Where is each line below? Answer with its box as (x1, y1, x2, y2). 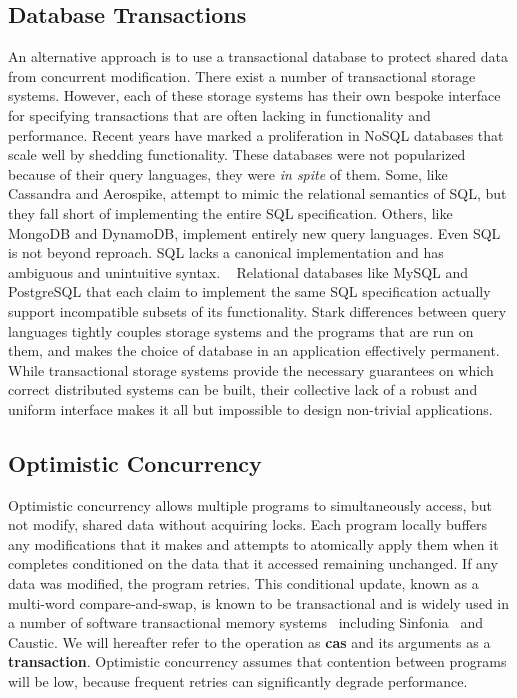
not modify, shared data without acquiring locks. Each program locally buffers (8, 514, 488, 535)
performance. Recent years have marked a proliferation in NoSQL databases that (8, 124, 504, 145)
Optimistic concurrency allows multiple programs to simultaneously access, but (8, 494, 493, 515)
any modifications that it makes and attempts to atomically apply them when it (8, 533, 499, 554)
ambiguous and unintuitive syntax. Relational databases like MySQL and (8, 261, 469, 282)
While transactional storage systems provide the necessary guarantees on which (8, 359, 494, 380)
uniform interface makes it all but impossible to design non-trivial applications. (8, 398, 493, 419)
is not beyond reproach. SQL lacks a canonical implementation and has (8, 242, 444, 263)
